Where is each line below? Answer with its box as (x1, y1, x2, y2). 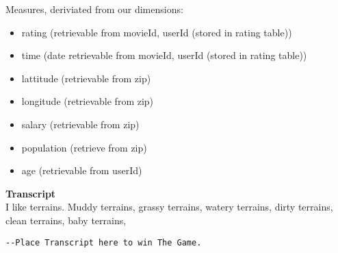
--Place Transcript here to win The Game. (5, 237, 202, 248)
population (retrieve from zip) (21, 140, 147, 154)
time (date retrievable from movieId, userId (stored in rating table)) (21, 48, 307, 62)
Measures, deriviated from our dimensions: (5, 2, 183, 16)
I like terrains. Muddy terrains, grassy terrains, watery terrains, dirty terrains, (5, 200, 333, 214)
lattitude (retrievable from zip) (21, 71, 151, 85)
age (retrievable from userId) (21, 163, 142, 178)
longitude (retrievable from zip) (21, 94, 154, 108)
